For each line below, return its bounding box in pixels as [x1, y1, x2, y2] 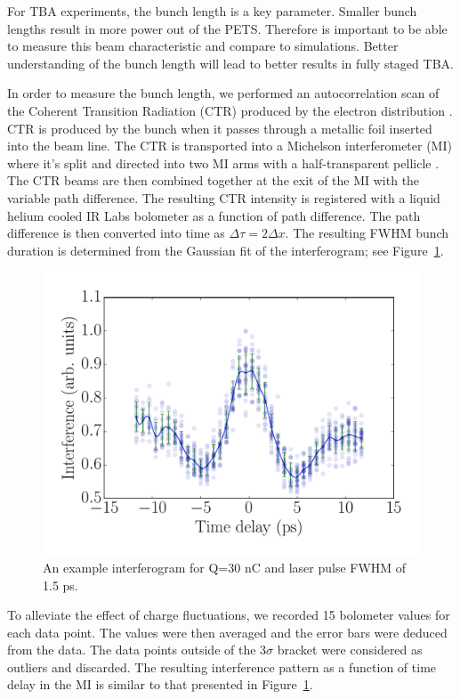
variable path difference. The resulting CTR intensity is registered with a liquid [7, 188, 440, 207]
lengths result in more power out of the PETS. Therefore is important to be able [7, 19, 448, 37]
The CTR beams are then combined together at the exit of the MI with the [7, 171, 420, 190]
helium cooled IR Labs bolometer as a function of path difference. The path [7, 206, 421, 224]
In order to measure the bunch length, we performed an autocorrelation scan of [7, 84, 440, 102]
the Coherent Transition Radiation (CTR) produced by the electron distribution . [7, 101, 453, 119]
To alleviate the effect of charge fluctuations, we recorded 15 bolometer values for [7, 606, 450, 624]
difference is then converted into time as [7, 224, 225, 242]
